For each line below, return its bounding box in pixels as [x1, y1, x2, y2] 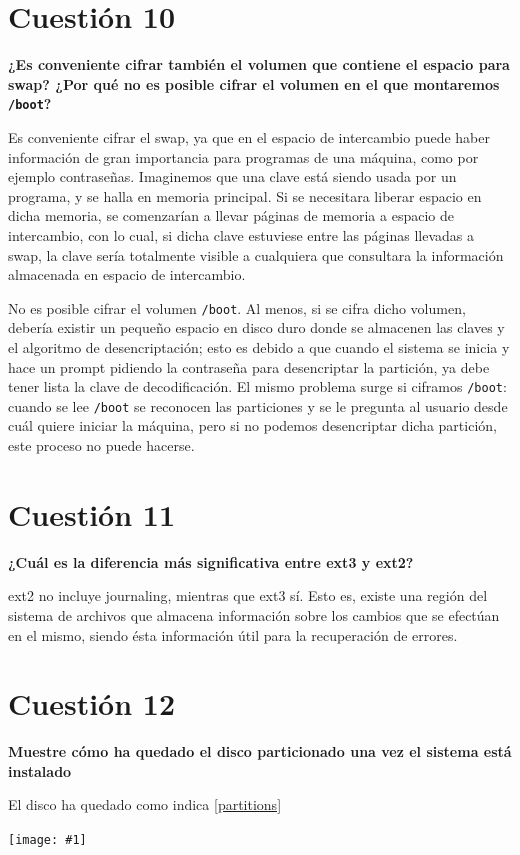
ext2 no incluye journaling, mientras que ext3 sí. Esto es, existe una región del [8, 585, 488, 606]
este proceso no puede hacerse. [8, 435, 195, 456]
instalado [8, 760, 72, 781]
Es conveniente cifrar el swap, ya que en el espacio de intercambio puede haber [8, 126, 490, 147]
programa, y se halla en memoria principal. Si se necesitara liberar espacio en [8, 185, 482, 206]
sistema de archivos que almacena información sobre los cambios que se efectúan [8, 604, 500, 625]
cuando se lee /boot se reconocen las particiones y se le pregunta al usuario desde [8, 395, 508, 416]
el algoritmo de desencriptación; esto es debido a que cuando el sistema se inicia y [8, 336, 510, 357]
